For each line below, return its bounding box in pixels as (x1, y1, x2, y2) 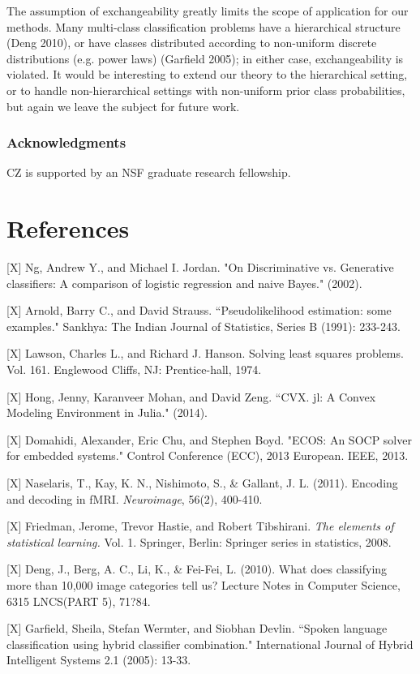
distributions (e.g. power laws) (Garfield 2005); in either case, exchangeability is (6, 49, 404, 67)
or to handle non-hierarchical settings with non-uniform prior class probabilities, (6, 81, 405, 98)
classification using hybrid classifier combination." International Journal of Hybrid (6, 635, 414, 652)
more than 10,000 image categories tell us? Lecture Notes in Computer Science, (6, 577, 401, 593)
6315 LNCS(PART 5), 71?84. (6, 592, 151, 609)
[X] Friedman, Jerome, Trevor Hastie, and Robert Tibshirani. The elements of (6, 517, 394, 534)
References (6, 212, 130, 245)
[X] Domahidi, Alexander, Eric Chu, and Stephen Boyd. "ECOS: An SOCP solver (6, 431, 412, 448)
